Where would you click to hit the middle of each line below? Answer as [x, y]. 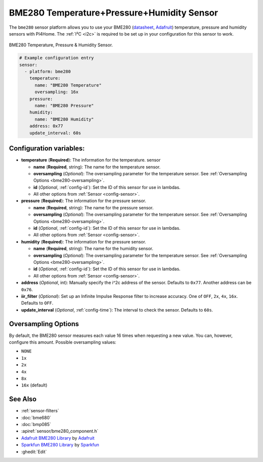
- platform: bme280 [48, 72]
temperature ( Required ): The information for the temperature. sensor [91, 160]
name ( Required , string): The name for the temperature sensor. [97, 167]
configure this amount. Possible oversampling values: [63, 342]
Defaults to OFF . [37, 303]
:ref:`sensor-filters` [40, 411]
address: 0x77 [46, 126]
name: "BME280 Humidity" [65, 119]
